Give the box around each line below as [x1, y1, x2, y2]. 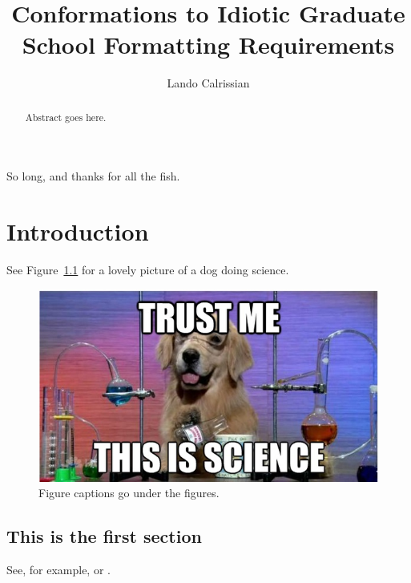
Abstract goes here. [25, 110, 107, 123]
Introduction [6, 215, 149, 248]
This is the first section [6, 524, 202, 549]
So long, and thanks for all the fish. [6, 168, 180, 184]
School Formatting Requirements [22, 28, 395, 61]
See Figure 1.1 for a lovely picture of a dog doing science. [6, 261, 289, 278]
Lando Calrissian [167, 75, 250, 91]
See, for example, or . [6, 561, 111, 577]
